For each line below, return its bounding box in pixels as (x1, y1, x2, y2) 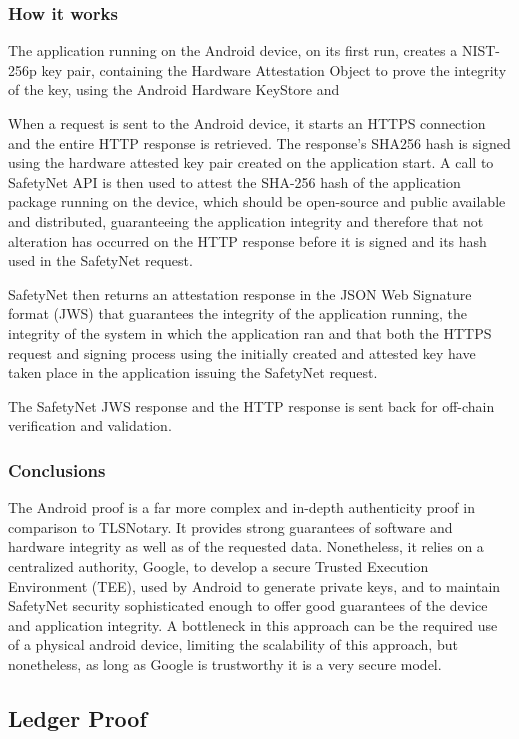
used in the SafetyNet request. (8, 250, 193, 271)
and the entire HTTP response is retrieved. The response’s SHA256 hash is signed (8, 132, 511, 153)
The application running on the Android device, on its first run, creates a (8, 40, 458, 61)
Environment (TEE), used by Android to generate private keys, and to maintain (8, 575, 501, 596)
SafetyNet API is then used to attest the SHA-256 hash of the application (8, 171, 461, 192)
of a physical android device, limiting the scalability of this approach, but (8, 634, 458, 655)
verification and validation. (8, 415, 172, 436)
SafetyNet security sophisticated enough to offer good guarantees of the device (8, 595, 488, 616)
